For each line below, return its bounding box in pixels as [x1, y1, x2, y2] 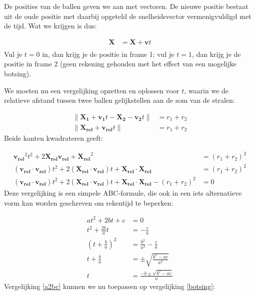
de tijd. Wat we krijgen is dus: [4, 20, 97, 31]
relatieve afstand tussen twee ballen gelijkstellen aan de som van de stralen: [4, 95, 235, 105]
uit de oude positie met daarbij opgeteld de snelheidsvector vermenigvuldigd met [4, 10, 251, 21]
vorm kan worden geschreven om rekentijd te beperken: [4, 197, 173, 208]
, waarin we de [184, 85, 229, 95]
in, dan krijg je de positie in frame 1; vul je [42, 48, 174, 59]
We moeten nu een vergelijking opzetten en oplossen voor [4, 85, 179, 95]
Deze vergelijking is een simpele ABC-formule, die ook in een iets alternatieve [4, 187, 242, 198]
